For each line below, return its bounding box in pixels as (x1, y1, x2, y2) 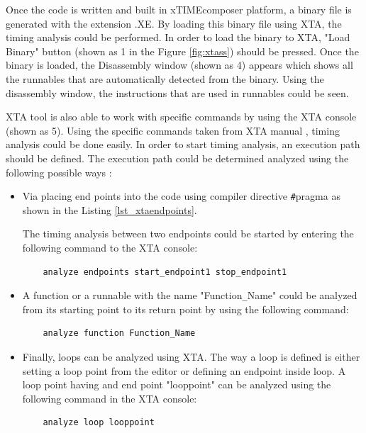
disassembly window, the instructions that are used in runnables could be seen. (6, 85, 349, 100)
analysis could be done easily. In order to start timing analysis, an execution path (6, 137, 360, 152)
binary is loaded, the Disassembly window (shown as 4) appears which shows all (6, 57, 353, 72)
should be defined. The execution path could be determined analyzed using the (6, 150, 349, 165)
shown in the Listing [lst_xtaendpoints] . (22, 202, 197, 217)
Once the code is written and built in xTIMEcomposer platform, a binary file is (6, 2, 352, 16)
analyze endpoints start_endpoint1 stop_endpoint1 (43, 266, 287, 277)
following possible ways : (6, 164, 112, 179)
